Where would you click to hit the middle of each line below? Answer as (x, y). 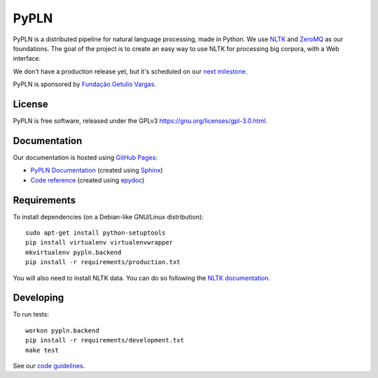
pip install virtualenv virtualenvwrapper (99, 242)
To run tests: (31, 314)
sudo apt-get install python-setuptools (96, 233)
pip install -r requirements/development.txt (105, 340)
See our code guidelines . (49, 366)
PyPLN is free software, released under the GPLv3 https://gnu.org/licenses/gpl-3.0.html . (140, 121)
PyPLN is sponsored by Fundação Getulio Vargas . (85, 85)
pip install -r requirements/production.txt (103, 262)
